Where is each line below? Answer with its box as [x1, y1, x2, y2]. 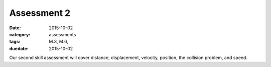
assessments [49, 31, 76, 37]
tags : [9, 39, 21, 45]
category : [9, 31, 31, 37]
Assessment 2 [9, 7, 71, 18]
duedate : [9, 45, 29, 52]
